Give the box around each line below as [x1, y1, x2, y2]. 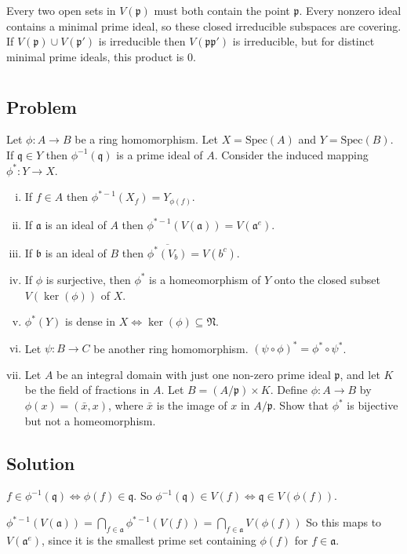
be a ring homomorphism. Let [74, 131, 218, 148]
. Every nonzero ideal [299, 2, 402, 18]
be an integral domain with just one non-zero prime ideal [56, 366, 331, 382]
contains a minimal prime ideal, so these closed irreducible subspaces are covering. [6, 17, 402, 34]
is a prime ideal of [116, 146, 203, 162]
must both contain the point [154, 2, 290, 18]
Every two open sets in [6, 2, 116, 18]
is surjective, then [45, 271, 131, 287]
